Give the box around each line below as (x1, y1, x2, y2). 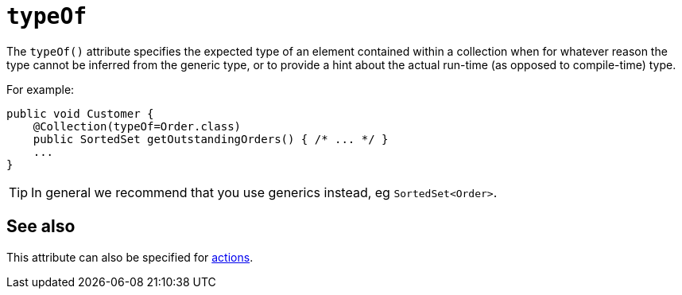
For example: (6, 82, 75, 96)
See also (6, 216, 76, 237)
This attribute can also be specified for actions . (6, 250, 254, 264)
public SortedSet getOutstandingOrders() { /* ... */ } (33, 132, 389, 146)
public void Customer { (6, 107, 154, 120)
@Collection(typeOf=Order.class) (33, 119, 242, 133)
